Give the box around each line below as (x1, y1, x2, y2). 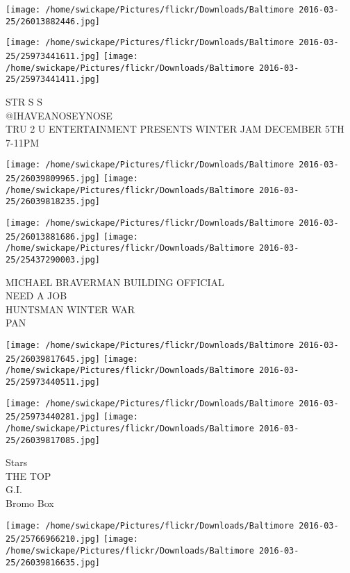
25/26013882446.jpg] (6, 16, 101, 26)
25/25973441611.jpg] (6, 51, 101, 61)
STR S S (6, 94, 43, 108)
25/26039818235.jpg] (6, 197, 101, 207)
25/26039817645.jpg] (6, 354, 101, 364)
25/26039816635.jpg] (6, 557, 101, 567)
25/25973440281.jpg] (6, 412, 101, 422)
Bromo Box (6, 495, 54, 510)
